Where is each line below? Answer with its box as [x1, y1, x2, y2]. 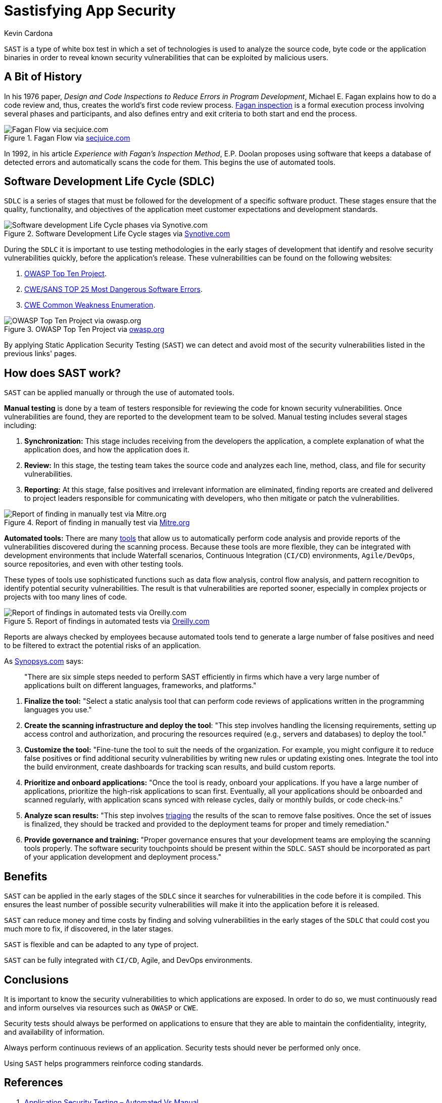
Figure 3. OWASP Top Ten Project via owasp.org [4, 325, 165, 334]
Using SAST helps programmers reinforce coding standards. [4, 1058, 204, 1068]
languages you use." [24, 705, 92, 714]
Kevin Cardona [4, 28, 53, 37]
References [4, 1076, 63, 1089]
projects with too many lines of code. [4, 592, 127, 602]
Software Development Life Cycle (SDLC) [4, 175, 215, 188]
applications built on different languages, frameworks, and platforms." [24, 681, 257, 690]
